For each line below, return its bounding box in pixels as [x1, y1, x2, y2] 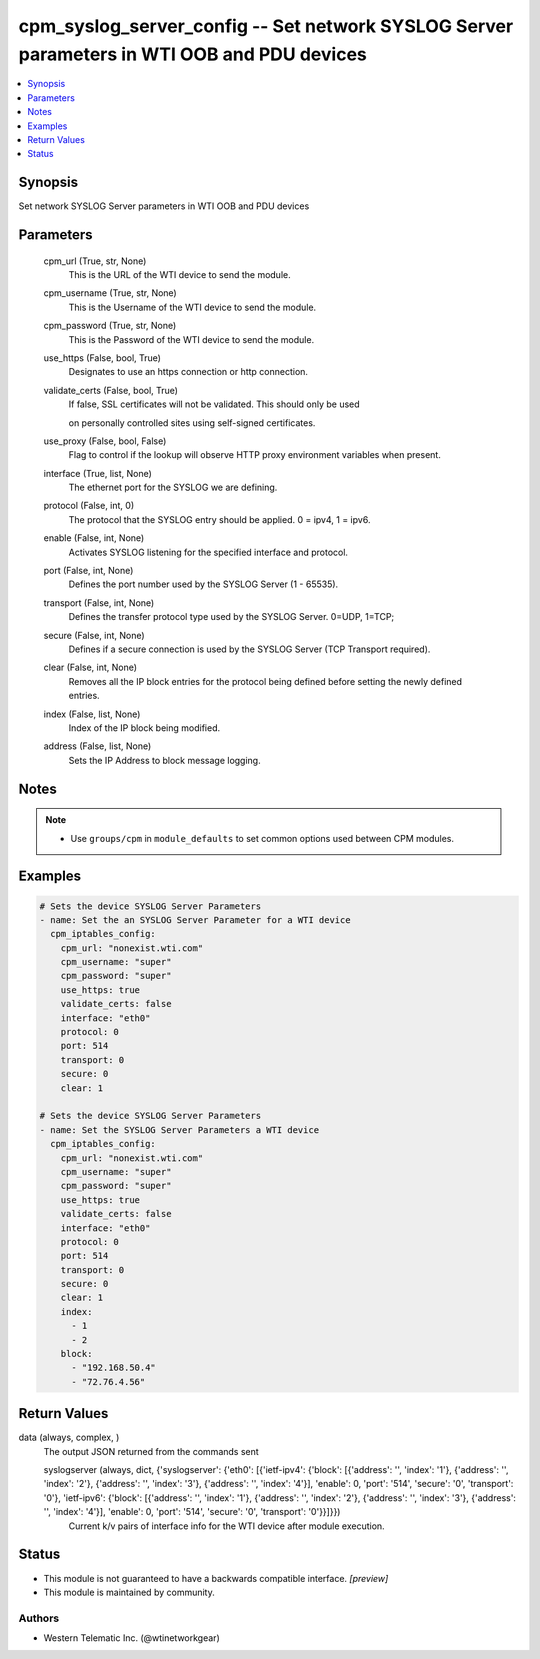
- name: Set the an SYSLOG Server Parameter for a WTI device [39, 914, 351, 925]
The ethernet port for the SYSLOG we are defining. [68, 481, 278, 494]
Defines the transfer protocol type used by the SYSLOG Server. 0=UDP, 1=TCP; [68, 611, 395, 623]
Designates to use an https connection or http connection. [68, 366, 309, 378]
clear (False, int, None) [43, 661, 138, 674]
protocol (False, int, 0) [43, 500, 135, 512]
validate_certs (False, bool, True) [43, 384, 179, 396]
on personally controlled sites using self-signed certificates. [68, 416, 316, 429]
